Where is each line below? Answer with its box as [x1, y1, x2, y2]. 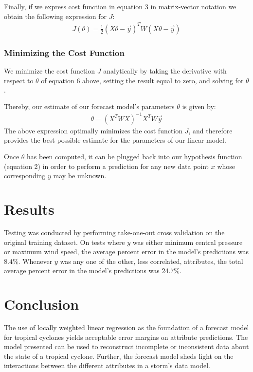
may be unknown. [53, 170, 107, 181]
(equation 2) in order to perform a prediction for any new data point [4, 161, 209, 171]
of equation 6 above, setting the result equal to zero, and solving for [41, 75, 244, 85]
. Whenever [18, 256, 53, 266]
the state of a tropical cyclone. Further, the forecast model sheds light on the [4, 351, 234, 361]
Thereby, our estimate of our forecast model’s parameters [4, 101, 175, 111]
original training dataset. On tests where [4, 237, 125, 247]
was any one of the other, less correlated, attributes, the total [60, 256, 243, 266]
